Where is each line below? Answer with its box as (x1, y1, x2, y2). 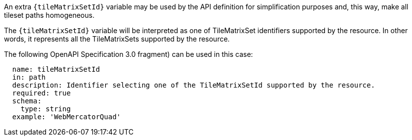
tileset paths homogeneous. (4, 11, 94, 19)
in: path (12, 73, 46, 81)
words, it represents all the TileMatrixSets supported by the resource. (4, 35, 230, 43)
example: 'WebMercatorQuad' (12, 113, 121, 121)
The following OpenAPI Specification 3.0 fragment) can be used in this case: (4, 50, 253, 58)
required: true (12, 89, 71, 97)
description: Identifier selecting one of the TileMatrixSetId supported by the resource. (12, 81, 375, 89)
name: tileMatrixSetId (12, 65, 100, 73)
